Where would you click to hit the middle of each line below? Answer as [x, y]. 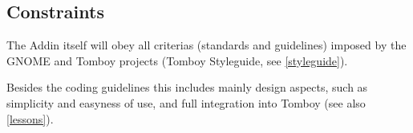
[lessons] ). [30, 118]
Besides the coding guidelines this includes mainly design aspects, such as [187, 87]
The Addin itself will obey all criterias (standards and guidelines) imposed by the [206, 45]
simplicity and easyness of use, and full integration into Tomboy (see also [186, 102]
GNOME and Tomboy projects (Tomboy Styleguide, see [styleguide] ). [177, 60]
